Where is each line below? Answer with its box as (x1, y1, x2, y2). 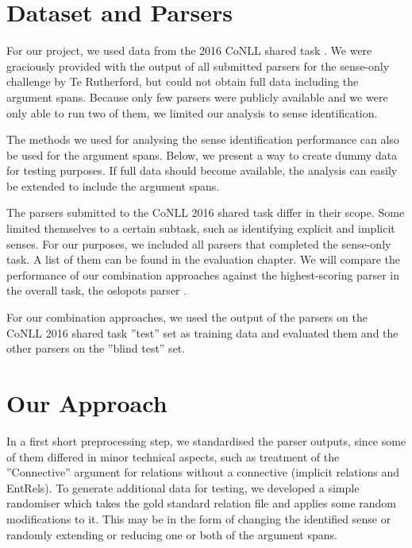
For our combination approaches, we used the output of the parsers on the (6, 309, 368, 326)
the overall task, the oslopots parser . (6, 282, 187, 299)
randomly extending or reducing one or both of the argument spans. (6, 526, 337, 542)
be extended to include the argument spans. (6, 177, 220, 194)
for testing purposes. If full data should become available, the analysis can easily (6, 162, 398, 179)
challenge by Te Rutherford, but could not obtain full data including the (6, 73, 359, 90)
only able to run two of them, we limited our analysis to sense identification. (6, 104, 378, 121)
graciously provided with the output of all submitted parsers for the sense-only (6, 57, 390, 74)
